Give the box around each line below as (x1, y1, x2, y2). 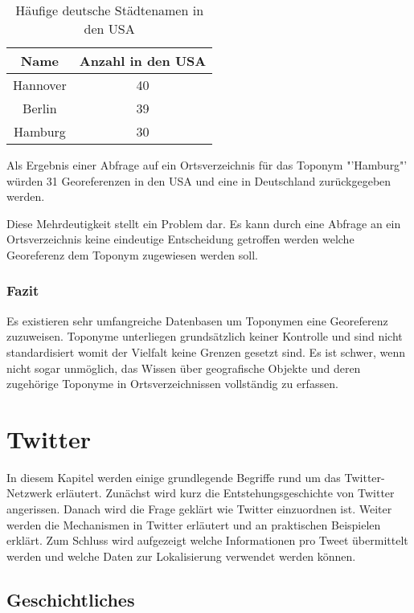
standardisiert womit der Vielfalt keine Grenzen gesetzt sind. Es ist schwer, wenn (6, 343, 406, 360)
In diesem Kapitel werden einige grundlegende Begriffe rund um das (6, 468, 341, 485)
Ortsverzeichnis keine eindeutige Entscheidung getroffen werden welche (6, 231, 355, 247)
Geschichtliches (6, 586, 135, 611)
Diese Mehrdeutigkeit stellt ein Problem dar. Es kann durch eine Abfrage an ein (6, 215, 401, 231)
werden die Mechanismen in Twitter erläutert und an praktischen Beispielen (6, 516, 381, 533)
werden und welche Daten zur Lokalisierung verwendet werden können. (6, 547, 356, 564)
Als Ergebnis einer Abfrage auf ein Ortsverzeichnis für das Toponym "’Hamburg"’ (6, 157, 408, 173)
